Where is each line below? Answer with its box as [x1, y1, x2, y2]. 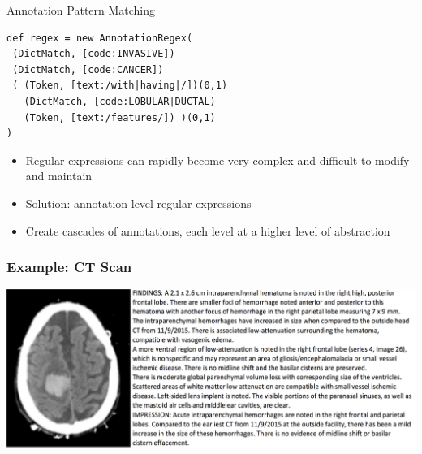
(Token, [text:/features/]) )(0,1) [24, 111, 216, 123]
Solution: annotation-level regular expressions [25, 194, 252, 211]
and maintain [25, 167, 93, 184]
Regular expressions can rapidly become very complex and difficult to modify [25, 151, 410, 168]
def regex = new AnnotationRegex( [6, 32, 193, 44]
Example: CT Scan [6, 257, 132, 277]
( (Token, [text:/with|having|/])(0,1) [12, 80, 228, 92]
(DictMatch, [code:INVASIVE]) [12, 48, 175, 60]
